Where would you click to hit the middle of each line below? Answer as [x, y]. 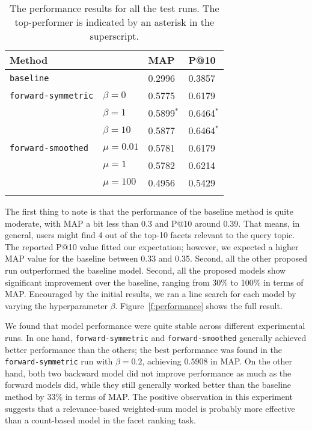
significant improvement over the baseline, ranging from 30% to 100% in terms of [154, 282]
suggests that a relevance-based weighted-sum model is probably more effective [150, 408]
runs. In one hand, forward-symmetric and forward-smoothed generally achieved [156, 337]
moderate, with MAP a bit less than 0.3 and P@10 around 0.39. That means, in [152, 223]
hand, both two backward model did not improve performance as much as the [148, 373]
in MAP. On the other [252, 361]
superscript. [115, 36]
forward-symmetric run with [59, 361]
